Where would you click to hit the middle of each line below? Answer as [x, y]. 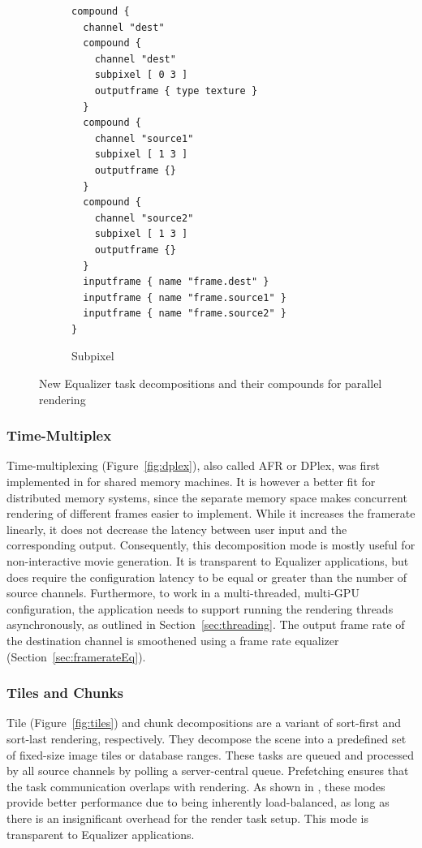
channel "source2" [144, 218]
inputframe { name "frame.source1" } [185, 297]
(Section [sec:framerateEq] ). [76, 656]
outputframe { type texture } [176, 90]
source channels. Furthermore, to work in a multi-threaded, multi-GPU [183, 593]
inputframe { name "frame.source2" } [185, 314]
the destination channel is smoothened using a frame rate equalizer [173, 640]
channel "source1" [144, 138]
